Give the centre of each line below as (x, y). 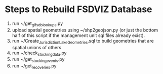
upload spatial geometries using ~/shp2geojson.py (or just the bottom (85, 30)
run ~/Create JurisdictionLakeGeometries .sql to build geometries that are (83, 41)
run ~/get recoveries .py (34, 66)
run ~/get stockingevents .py (38, 60)
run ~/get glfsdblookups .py (37, 24)
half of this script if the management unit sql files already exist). (78, 35)
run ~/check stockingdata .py (39, 53)
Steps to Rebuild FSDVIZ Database (78, 9)
